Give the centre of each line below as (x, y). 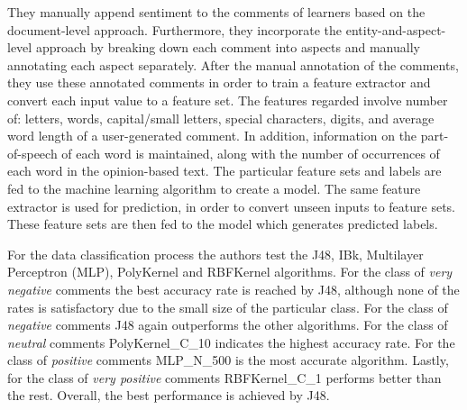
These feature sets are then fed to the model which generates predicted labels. (223, 224)
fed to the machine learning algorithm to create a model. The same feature (214, 188)
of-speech (32, 153)
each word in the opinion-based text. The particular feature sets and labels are (224, 171)
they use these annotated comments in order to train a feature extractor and (219, 82)
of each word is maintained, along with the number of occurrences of (251, 153)
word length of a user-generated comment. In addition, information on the (212, 136)
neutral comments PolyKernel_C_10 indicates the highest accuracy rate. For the (231, 342)
